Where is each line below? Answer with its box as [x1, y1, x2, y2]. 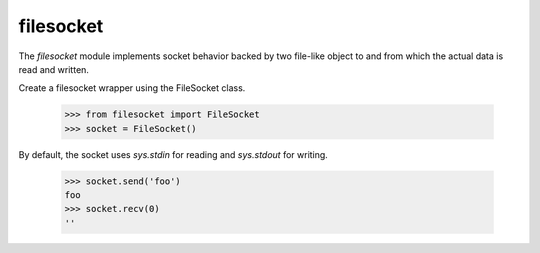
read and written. [18, 63, 90, 75]
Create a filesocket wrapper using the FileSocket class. [18, 82, 246, 94]
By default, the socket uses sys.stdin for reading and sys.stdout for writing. [18, 148, 329, 160]
